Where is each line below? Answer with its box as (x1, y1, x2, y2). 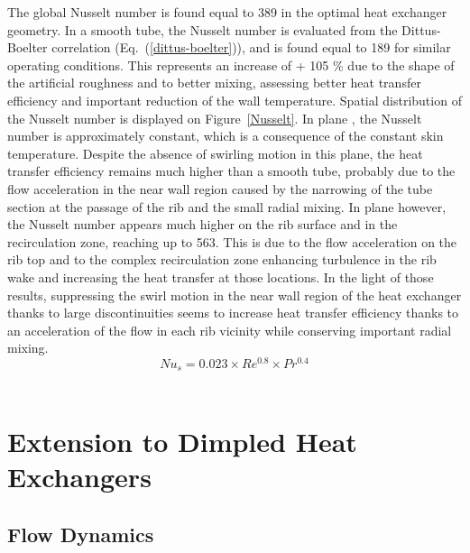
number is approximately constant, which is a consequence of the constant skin (7, 126, 444, 145)
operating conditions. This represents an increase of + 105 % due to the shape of (7, 55, 455, 74)
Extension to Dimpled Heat (7, 423, 357, 460)
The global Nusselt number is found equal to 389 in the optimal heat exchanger (7, 3, 447, 21)
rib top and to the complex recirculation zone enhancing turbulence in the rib (7, 250, 437, 269)
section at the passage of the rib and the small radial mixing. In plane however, (7, 197, 447, 216)
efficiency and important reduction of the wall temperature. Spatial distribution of (7, 90, 462, 109)
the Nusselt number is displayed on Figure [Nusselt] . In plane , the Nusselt (7, 108, 422, 127)
